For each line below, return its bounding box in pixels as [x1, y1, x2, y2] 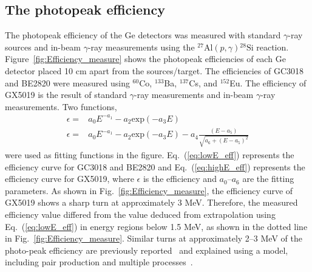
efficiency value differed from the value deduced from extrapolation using [5, 207, 276, 220]
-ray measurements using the [87, 40, 195, 53]
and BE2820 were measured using [5, 76, 130, 89]
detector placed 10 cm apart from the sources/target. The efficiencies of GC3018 [5, 64, 304, 77]
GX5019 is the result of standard [5, 88, 127, 101]
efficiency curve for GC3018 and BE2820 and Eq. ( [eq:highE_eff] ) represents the [5, 160, 305, 173]
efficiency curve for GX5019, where [5, 172, 134, 185]
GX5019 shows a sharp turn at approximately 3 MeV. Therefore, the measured [5, 196, 298, 209]
